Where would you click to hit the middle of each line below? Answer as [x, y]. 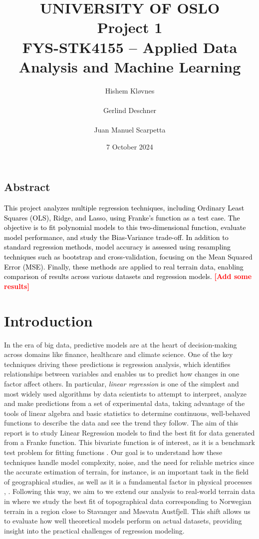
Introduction [48, 320]
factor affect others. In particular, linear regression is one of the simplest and [122, 383]
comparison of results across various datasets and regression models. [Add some [128, 276]
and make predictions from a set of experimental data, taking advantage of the [125, 403]
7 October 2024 [130, 146]
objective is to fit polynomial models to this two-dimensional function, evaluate [125, 227]
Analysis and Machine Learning [130, 66]
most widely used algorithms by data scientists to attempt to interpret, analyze [125, 393]
